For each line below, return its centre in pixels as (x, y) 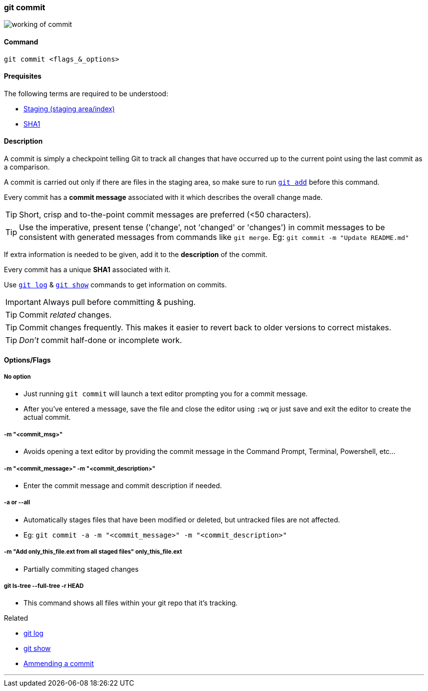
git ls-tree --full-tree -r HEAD (44, 586)
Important (23, 302)
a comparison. (27, 167)
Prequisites (23, 76)
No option (17, 377)
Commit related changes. (65, 315)
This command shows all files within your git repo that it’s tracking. (131, 603)
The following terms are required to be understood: (86, 93)
